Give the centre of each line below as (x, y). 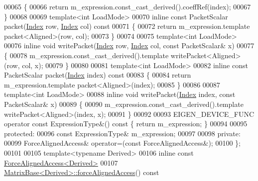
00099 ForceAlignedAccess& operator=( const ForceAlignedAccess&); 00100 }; (122, 143)
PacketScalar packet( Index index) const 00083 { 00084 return (98, 75)
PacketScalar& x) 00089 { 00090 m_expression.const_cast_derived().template (124, 104)
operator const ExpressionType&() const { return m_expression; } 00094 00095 (126, 124)
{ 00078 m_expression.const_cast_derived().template (86, 55)
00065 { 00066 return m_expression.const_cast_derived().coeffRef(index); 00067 (128, 6)
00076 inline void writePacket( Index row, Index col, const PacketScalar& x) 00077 (129, 45)
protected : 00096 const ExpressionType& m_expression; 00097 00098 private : (122, 133)
